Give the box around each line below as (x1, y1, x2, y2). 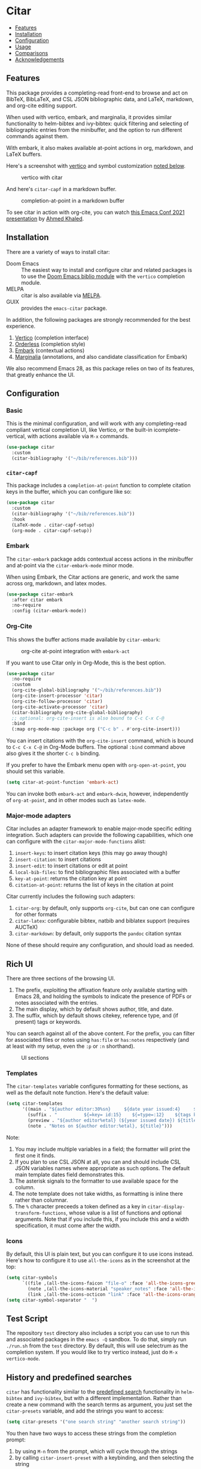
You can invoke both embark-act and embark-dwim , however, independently (6, 790, 188, 797)
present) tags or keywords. (14, 1018, 82, 1026)
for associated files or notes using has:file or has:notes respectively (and (6, 1036, 190, 1044)
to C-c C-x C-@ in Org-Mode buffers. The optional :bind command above (6, 743, 185, 751)
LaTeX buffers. (6, 150, 42, 158)
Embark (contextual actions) (14, 346, 85, 354)
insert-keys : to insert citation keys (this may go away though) (14, 850, 168, 857)
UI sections (21, 1054, 49, 1062)
